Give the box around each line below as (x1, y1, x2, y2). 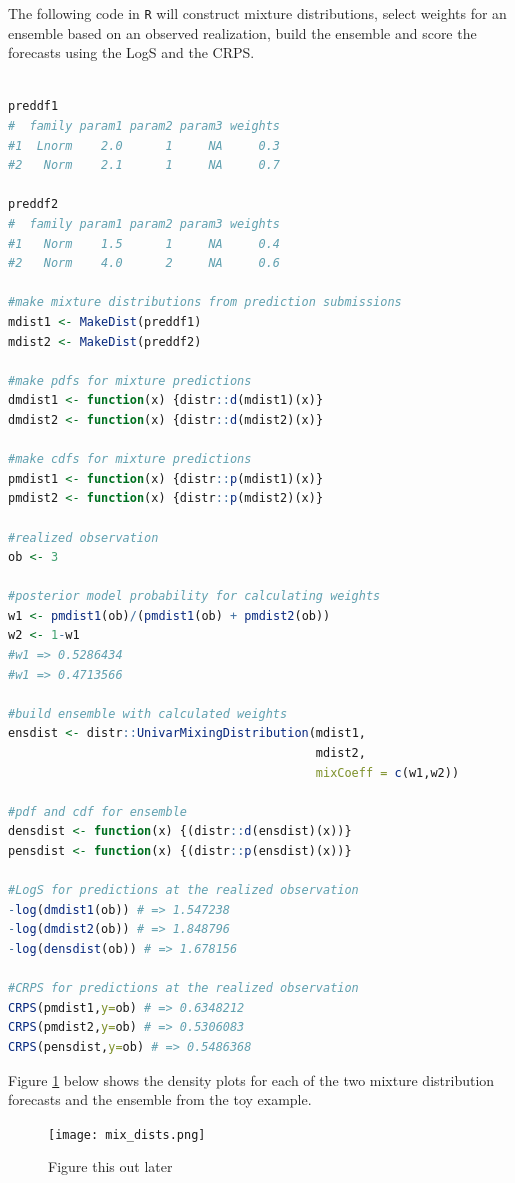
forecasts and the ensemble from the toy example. (8, 1089, 312, 1110)
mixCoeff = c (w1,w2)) (315, 765, 460, 780)
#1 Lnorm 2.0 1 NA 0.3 (8, 138, 281, 153)
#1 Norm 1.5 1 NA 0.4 (8, 236, 281, 251)
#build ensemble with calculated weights (8, 706, 288, 721)
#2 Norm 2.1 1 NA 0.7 (8, 158, 281, 173)
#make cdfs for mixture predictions (8, 452, 252, 467)
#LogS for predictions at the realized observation (8, 883, 359, 898)
